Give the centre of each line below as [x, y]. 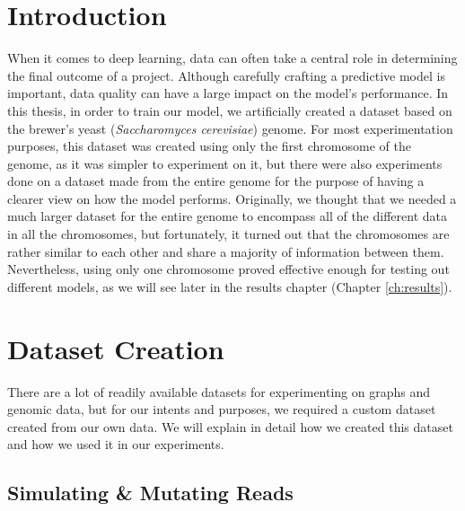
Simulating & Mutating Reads [150, 493]
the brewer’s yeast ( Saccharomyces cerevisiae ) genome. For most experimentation [230, 128]
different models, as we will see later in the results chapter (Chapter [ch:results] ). [230, 286]
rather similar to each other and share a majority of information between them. [226, 251]
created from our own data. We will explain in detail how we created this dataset [230, 426]
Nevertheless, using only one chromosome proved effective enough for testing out [228, 269]
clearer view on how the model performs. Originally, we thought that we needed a [232, 198]
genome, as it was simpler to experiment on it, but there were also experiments [225, 163]
